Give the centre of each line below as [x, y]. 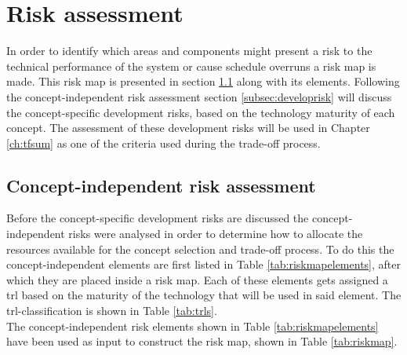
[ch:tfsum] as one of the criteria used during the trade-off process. [164, 143]
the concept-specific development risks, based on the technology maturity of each [201, 112]
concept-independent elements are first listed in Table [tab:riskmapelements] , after [203, 264]
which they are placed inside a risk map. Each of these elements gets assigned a [197, 279]
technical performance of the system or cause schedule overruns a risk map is [191, 66]
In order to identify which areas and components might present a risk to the [189, 51]
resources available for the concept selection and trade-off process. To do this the [200, 249]
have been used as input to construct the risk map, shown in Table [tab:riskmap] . [202, 341]
